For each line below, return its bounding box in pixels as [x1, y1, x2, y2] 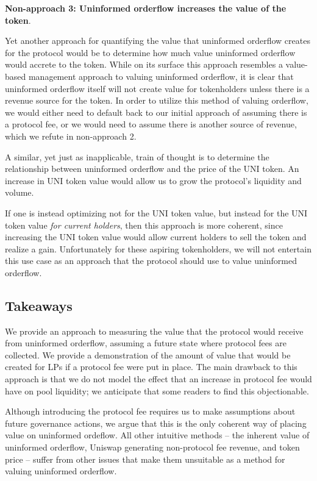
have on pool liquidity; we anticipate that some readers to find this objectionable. [5, 384, 309, 397]
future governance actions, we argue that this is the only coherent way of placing [5, 416, 307, 429]
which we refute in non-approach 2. [5, 129, 137, 142]
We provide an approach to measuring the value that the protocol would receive [5, 324, 304, 337]
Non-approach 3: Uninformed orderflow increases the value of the [5, 2, 287, 14]
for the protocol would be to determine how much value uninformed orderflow [5, 46, 296, 59]
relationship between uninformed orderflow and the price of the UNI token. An [5, 162, 299, 175]
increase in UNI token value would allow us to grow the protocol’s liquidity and [5, 174, 302, 187]
